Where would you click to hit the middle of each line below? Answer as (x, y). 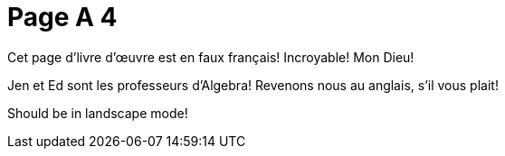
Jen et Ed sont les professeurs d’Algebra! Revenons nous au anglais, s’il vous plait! (253, 85)
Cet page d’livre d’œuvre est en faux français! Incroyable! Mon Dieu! (211, 57)
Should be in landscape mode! (98, 113)
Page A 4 (62, 17)
